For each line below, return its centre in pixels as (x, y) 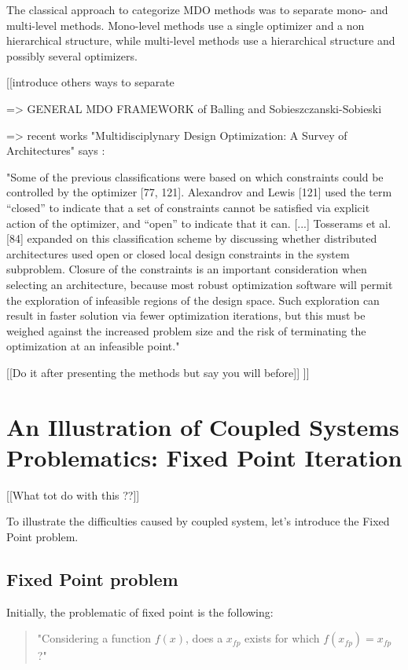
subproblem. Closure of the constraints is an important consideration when (187, 269)
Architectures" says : (56, 150)
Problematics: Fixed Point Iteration (204, 457)
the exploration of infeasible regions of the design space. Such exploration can (193, 300)
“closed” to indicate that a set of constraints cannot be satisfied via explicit (188, 207)
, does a (204, 638)
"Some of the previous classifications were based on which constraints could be (195, 176)
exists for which (282, 638)
